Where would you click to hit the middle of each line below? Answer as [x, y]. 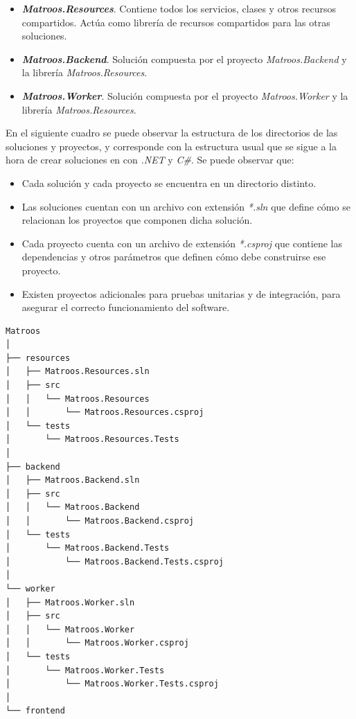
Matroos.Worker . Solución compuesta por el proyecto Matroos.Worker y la [185, 95]
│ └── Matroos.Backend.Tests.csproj [115, 561]
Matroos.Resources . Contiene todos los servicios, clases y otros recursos [179, 8]
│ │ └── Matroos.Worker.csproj [97, 643]
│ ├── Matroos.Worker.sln [70, 602]
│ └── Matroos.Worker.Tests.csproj [112, 684]
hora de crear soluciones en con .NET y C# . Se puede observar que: [150, 160]
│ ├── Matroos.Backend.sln [73, 480]
